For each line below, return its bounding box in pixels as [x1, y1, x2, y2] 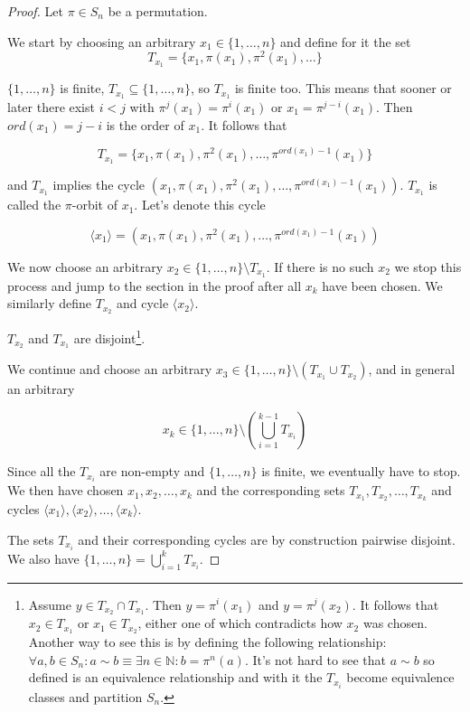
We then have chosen [7, 481, 124, 500]
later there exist [7, 97, 95, 116]
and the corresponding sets [196, 481, 345, 500]
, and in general [368, 360, 456, 379]
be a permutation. [108, 2, 208, 20]
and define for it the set [280, 32, 411, 51]
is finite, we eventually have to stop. [261, 462, 461, 481]
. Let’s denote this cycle [134, 195, 266, 214]
